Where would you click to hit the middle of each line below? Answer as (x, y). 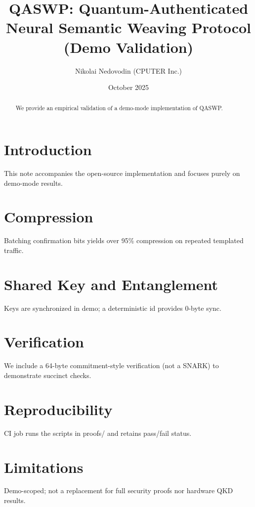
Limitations (44, 467)
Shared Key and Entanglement (111, 284)
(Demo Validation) (128, 47)
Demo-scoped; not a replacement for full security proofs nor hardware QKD (119, 490)
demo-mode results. (33, 183)
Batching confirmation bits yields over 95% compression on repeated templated (124, 240)
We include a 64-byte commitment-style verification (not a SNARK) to (111, 365)
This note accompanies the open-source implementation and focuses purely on (122, 173)
